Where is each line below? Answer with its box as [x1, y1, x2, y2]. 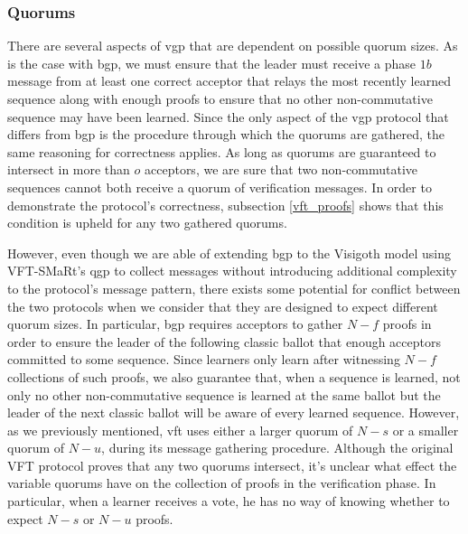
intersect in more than [7, 160, 130, 179]
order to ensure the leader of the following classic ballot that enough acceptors [7, 332, 441, 351]
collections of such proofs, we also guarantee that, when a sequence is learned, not [7, 367, 461, 386]
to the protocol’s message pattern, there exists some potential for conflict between [7, 278, 461, 297]
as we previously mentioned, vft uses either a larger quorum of [7, 420, 353, 439]
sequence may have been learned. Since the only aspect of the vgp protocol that [7, 107, 449, 126]
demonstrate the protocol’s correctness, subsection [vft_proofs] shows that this [7, 195, 444, 214]
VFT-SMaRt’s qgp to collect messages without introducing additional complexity [7, 261, 457, 280]
